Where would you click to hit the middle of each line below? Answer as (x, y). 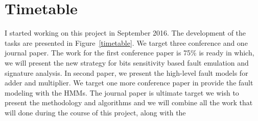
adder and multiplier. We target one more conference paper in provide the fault (129, 83)
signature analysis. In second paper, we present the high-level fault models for (126, 72)
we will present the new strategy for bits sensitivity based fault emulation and (127, 62)
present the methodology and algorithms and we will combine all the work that (129, 102)
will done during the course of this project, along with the (95, 112)
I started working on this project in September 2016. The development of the (125, 33)
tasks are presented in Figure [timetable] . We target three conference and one (126, 42)
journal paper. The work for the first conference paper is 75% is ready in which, (130, 53)
